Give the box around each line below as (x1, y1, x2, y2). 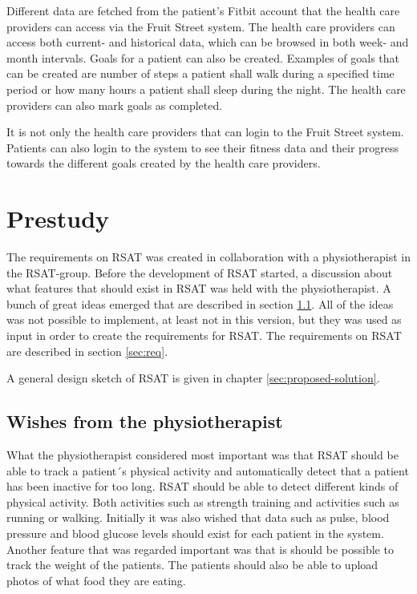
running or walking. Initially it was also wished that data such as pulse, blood (6, 509, 390, 526)
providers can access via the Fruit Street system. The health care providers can (6, 18, 395, 34)
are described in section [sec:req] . (6, 342, 168, 359)
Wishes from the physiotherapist (6, 409, 283, 434)
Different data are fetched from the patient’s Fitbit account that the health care (6, 2, 400, 18)
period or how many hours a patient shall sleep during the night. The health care (6, 80, 406, 97)
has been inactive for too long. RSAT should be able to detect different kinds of (6, 478, 399, 495)
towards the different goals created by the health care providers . (6, 155, 321, 172)
